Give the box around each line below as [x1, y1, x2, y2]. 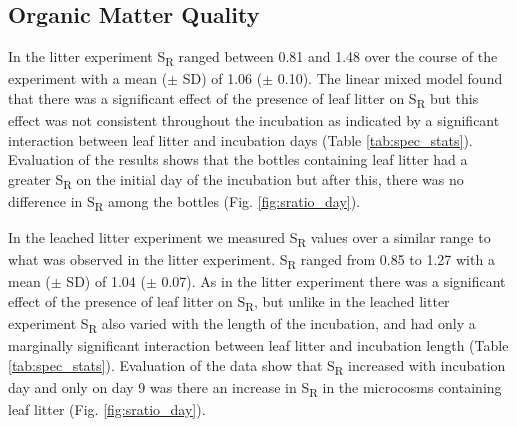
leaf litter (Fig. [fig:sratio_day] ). [8, 399, 206, 420]
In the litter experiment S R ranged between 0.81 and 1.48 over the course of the [8, 46, 498, 69]
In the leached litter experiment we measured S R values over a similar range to [8, 227, 491, 250]
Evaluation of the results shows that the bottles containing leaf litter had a [8, 149, 468, 170]
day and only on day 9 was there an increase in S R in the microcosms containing [8, 376, 502, 400]
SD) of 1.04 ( [66, 271, 146, 292]
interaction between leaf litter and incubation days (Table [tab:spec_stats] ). [8, 129, 473, 150]
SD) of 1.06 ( [182, 68, 263, 89]
